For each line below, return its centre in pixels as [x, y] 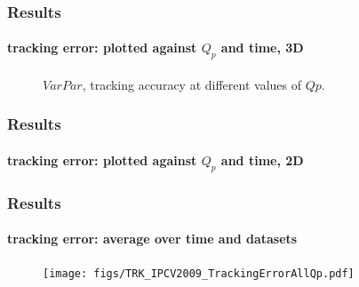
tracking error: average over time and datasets [152, 239]
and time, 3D [262, 48]
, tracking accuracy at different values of [191, 84]
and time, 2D [262, 159]
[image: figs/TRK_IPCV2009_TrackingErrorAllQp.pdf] [199, 274]
